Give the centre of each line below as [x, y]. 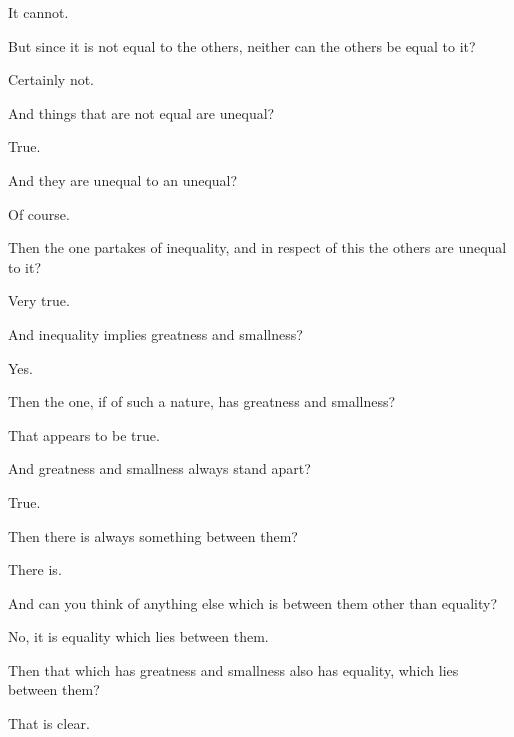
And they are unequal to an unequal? [123, 179]
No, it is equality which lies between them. [138, 636]
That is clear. [49, 723]
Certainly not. [51, 79]
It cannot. [38, 12]
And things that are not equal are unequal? [141, 112]
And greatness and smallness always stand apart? [159, 468]
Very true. [39, 300]
